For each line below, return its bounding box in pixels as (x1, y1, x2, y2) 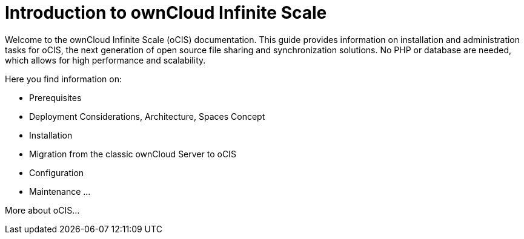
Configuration (29, 167, 84, 178)
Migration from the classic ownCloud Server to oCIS (29, 148, 236, 159)
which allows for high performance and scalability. (5, 54, 206, 65)
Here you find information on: (5, 73, 122, 84)
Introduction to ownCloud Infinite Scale (5, 2, 327, 23)
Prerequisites (29, 92, 82, 103)
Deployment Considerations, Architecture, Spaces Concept (29, 111, 265, 122)
